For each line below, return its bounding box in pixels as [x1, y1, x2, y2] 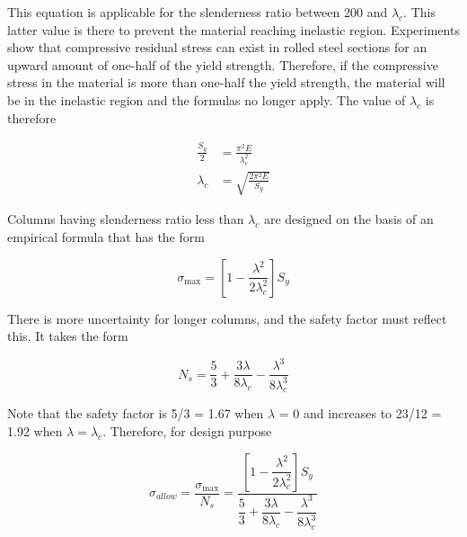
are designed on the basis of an [263, 210, 434, 228]
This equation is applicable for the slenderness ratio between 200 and [7, 3, 388, 21]
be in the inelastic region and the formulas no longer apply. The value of [7, 90, 406, 109]
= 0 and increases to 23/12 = [278, 404, 442, 423]
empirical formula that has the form [7, 227, 205, 246]
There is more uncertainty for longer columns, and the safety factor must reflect [7, 309, 447, 327]
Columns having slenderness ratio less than [7, 210, 244, 228]
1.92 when [7, 421, 63, 440]
